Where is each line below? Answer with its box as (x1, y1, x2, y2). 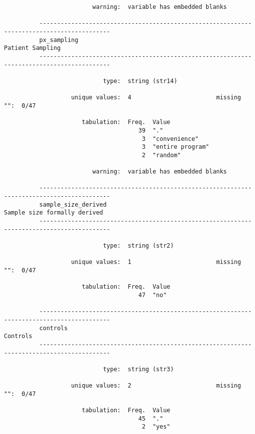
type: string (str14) (103, 77, 177, 85)
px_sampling (39, 36, 79, 43)
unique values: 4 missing (71, 94, 241, 101)
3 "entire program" (142, 143, 210, 151)
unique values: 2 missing (71, 382, 241, 390)
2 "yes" (142, 423, 170, 431)
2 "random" (142, 151, 181, 159)
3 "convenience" (142, 135, 199, 142)
